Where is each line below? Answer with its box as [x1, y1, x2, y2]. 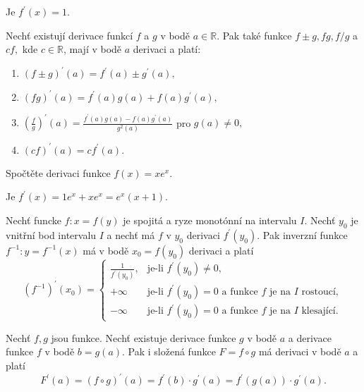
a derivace [288, 330, 332, 345]
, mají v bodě [63, 42, 122, 56]
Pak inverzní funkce [262, 227, 348, 242]
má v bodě [83, 243, 129, 257]
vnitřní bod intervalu [6, 227, 97, 242]
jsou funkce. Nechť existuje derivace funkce [51, 330, 236, 345]
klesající [301, 306, 336, 317]
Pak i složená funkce [128, 344, 216, 359]
